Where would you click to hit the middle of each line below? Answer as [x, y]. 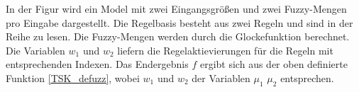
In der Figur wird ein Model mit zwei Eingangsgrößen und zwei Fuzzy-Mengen [176, 8]
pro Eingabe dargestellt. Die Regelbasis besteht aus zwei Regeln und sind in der [179, 22]
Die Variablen [35, 50]
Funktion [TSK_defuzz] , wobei [73, 77]
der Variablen [221, 77]
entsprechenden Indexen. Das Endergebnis [97, 64]
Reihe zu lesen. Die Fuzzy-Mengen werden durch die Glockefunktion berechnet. [178, 36]
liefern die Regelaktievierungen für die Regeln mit [225, 50]
